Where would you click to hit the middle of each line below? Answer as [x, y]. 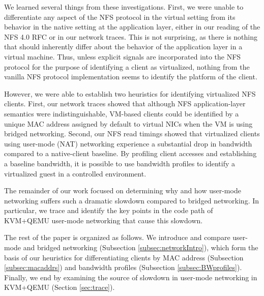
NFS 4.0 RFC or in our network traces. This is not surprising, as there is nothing [131, 36]
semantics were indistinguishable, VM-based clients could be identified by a [122, 113]
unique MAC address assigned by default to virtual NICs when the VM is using [128, 123]
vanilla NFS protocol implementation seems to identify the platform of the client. [131, 77]
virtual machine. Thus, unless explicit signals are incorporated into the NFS [123, 56]
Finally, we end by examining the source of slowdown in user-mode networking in [131, 277]
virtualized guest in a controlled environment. [75, 173]
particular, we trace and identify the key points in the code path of [109, 210]
